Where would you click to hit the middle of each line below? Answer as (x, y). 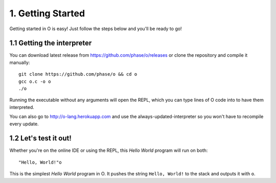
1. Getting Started (47, 13)
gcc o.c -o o (35, 81)
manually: (20, 62)
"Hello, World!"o (40, 162)
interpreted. (22, 107)
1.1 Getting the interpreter (51, 43)
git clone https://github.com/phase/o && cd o (78, 74)
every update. (24, 124)
